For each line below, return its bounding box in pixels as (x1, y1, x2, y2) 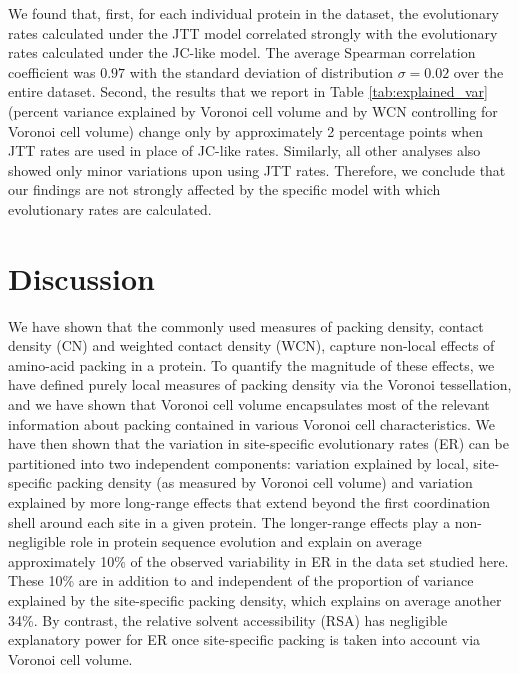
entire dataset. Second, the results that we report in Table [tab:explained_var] (8, 81, 488, 102)
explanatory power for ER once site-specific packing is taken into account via (8, 629, 481, 650)
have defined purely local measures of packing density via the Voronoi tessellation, (8, 374, 512, 395)
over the (453, 61, 504, 82)
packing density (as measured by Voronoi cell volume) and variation (56, 472, 473, 493)
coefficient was (8, 61, 96, 82)
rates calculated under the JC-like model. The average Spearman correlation (8, 42, 476, 63)
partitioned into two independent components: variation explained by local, (8, 452, 469, 473)
